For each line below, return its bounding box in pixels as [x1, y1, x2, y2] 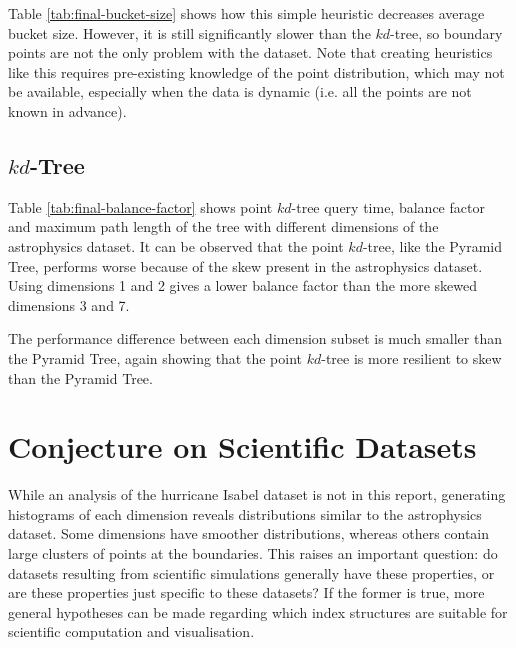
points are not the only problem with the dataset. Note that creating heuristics [8, 42, 493, 63]
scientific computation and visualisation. [8, 621, 255, 642]
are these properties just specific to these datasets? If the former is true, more [8, 582, 485, 603]
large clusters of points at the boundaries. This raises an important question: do [8, 543, 498, 564]
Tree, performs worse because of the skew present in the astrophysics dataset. [8, 255, 483, 276]
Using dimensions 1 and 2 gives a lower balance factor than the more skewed [8, 275, 478, 296]
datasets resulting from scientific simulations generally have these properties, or [8, 562, 495, 583]
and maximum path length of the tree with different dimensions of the [8, 216, 439, 237]
